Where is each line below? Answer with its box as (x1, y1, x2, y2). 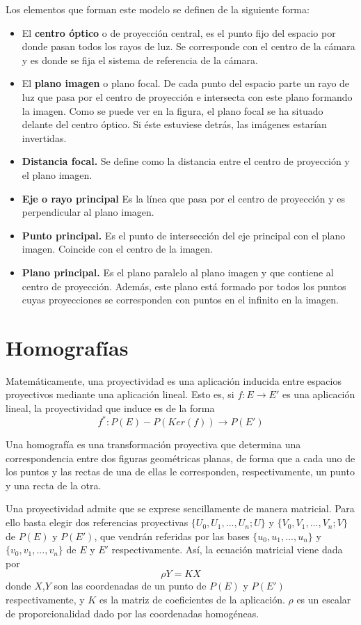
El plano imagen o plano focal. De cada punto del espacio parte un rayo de (22, 76, 350, 90)
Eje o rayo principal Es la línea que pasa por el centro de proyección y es (22, 191, 345, 205)
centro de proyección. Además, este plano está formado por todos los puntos (22, 278, 346, 293)
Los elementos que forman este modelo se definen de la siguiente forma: (6, 2, 310, 16)
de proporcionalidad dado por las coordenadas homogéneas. (6, 606, 259, 620)
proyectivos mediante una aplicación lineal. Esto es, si (6, 387, 234, 402)
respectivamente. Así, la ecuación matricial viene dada (111, 542, 343, 557)
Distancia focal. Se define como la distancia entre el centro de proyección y (22, 154, 350, 168)
